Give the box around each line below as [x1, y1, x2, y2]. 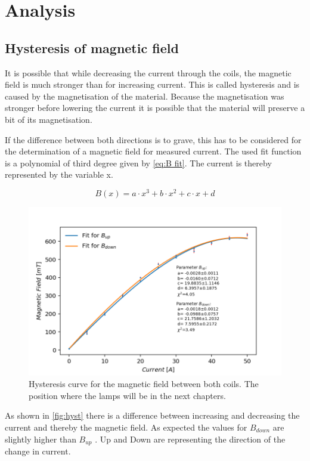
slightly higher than [5, 432, 76, 445]
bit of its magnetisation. [5, 113, 92, 125]
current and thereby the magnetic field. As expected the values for [5, 421, 247, 434]
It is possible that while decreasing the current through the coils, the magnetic [5, 66, 292, 79]
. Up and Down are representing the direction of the [95, 432, 286, 445]
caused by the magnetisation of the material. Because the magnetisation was [5, 89, 284, 102]
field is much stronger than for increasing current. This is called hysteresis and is [5, 78, 300, 91]
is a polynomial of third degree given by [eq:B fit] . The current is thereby [5, 156, 272, 169]
